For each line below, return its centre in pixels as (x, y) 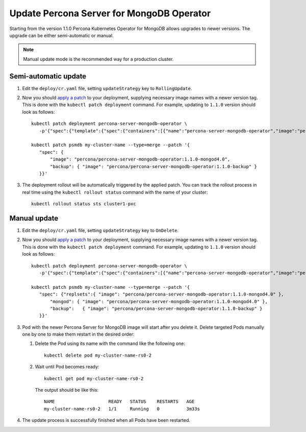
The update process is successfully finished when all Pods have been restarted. (106, 420)
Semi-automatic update (48, 76)
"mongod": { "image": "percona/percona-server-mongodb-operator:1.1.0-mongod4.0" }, (159, 301)
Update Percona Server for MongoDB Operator (110, 13)
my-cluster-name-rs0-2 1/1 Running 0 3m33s (122, 409)
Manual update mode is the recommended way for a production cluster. (98, 59)
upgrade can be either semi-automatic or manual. (62, 35)
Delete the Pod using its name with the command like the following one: (110, 343)
